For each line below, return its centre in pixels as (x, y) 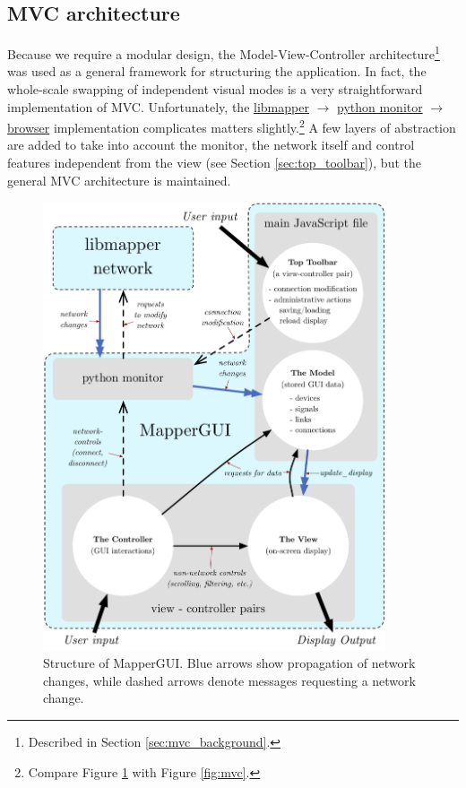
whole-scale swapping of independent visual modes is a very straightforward (215, 89)
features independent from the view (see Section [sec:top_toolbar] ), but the (214, 163)
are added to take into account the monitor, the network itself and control (211, 145)
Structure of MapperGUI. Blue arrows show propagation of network (229, 663)
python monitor (380, 106)
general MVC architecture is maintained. (119, 180)
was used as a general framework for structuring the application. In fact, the (217, 71)
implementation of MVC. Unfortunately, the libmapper (158, 106)
